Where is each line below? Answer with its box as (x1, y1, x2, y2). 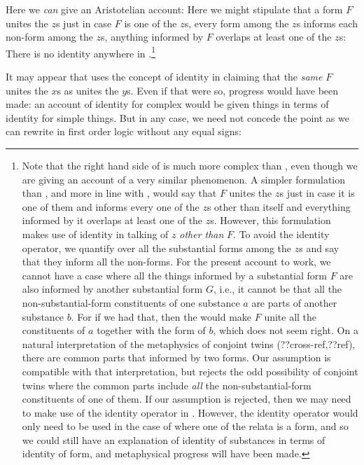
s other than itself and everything (206, 199, 351, 214)
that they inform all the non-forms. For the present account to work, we (22, 254, 331, 269)
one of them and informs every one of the (22, 199, 199, 214)
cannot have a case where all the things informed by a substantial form (22, 268, 327, 282)
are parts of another (251, 295, 337, 310)
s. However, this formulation (210, 213, 331, 228)
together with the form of (97, 323, 206, 338)
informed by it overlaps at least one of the (22, 213, 203, 228)
